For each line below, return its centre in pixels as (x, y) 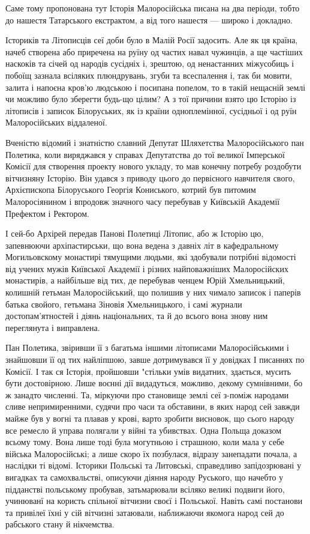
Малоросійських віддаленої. (56, 122)
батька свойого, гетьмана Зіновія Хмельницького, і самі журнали (124, 304)
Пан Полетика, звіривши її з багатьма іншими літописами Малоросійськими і (147, 347)
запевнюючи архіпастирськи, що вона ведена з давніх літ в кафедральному (142, 245)
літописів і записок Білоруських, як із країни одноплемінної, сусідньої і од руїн (151, 110)
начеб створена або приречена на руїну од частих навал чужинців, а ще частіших (154, 51)
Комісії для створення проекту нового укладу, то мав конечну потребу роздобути (154, 166)
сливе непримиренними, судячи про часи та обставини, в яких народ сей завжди (153, 406)
